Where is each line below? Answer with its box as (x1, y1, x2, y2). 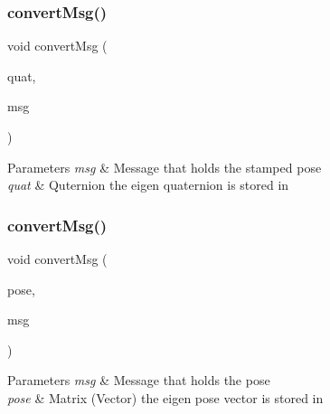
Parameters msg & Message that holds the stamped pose (7, 157, 322, 176)
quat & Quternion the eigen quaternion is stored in (7, 175, 289, 194)
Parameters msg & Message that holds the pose (7, 371, 270, 390)
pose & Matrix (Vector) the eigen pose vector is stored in (7, 388, 324, 407)
